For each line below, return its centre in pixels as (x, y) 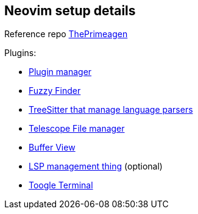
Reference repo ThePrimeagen (66, 34)
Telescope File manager (77, 129)
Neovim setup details (70, 11)
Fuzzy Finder (55, 91)
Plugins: (20, 53)
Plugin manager (60, 72)
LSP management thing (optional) (96, 166)
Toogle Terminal (61, 185)
